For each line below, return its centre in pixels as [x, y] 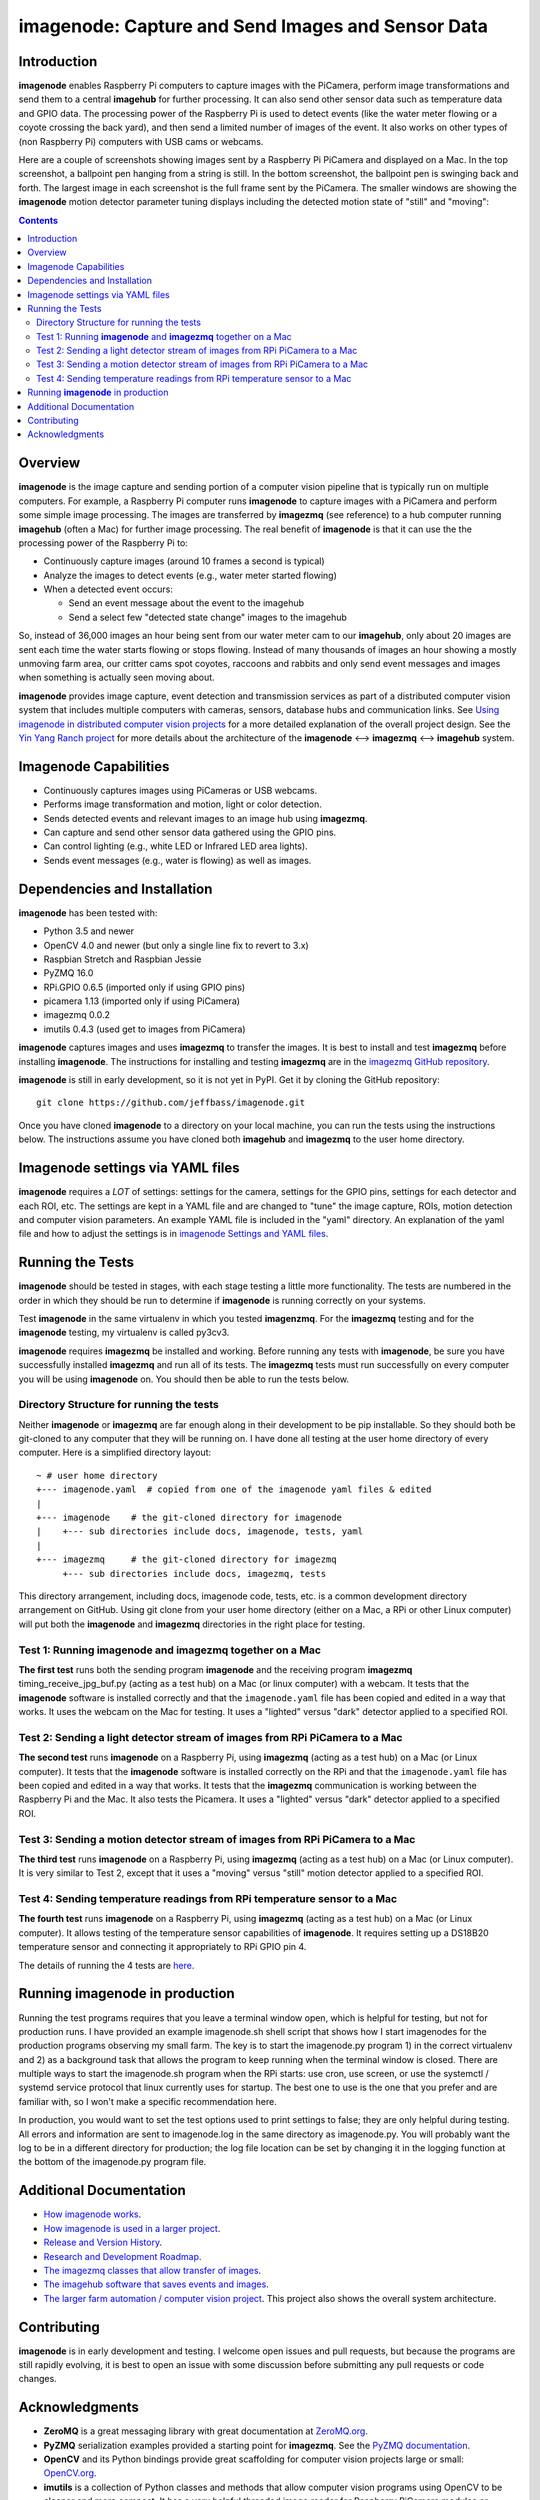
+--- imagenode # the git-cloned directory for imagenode [189, 1518]
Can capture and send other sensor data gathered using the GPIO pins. [190, 832]
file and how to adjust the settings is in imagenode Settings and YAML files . [173, 1234]
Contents [38, 220]
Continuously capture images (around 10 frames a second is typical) [184, 561]
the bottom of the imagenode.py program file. [112, 2162]
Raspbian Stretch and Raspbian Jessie [122, 959]
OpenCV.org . [70, 2473]
